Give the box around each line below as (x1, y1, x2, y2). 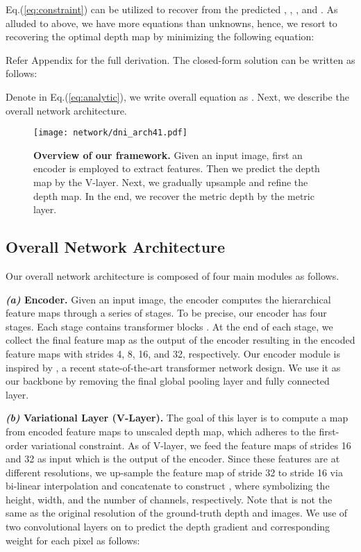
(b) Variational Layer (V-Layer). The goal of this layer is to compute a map (6, 410, 349, 425)
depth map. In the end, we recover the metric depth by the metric (33, 188, 314, 203)
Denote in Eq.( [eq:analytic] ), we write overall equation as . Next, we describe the (6, 89, 349, 103)
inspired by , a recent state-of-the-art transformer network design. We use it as (6, 360, 341, 374)
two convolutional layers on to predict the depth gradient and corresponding (6, 519, 330, 534)
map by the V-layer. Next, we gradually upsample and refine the (33, 175, 308, 189)
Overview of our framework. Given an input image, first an (33, 147, 303, 162)
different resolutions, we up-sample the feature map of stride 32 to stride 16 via (6, 465, 343, 479)
